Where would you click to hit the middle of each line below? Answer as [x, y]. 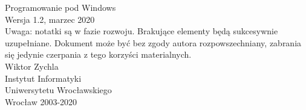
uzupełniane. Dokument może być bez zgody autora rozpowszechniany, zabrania [153, 42]
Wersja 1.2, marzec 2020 [50, 19]
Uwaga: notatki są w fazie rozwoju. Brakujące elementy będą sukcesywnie [142, 31]
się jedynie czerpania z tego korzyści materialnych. [98, 54]
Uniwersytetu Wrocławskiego [58, 90]
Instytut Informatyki [43, 78]
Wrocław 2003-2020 [41, 101]
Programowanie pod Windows [60, 7]
